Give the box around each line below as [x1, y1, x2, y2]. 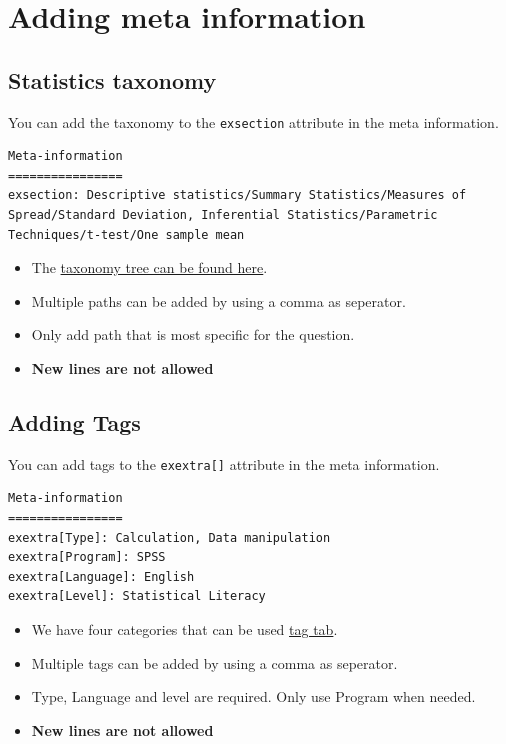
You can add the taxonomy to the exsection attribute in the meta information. [8, 111, 499, 132]
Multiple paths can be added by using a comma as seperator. [31, 290, 406, 311]
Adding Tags [8, 406, 141, 437]
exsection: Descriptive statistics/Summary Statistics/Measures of [8, 188, 467, 203]
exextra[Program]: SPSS [8, 550, 166, 565]
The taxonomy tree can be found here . [31, 257, 268, 278]
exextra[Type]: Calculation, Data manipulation [8, 530, 331, 545]
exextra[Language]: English [8, 569, 195, 584]
